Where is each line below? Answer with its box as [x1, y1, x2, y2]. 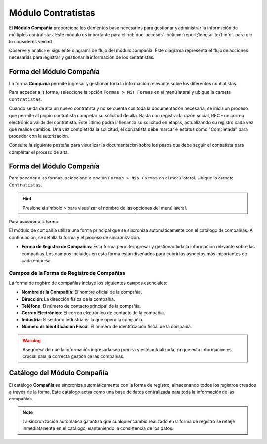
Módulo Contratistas [9, 7, 96, 18]
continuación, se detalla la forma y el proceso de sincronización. [9, 234, 140, 240]
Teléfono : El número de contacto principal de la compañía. [21, 303, 141, 309]
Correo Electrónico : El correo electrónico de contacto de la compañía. [21, 310, 165, 316]
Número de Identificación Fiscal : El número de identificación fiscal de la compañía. [21, 324, 192, 330]
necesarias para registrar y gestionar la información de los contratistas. [9, 54, 155, 60]
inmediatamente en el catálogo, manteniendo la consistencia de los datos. [22, 425, 174, 431]
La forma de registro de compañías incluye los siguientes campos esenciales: [9, 280, 168, 286]
